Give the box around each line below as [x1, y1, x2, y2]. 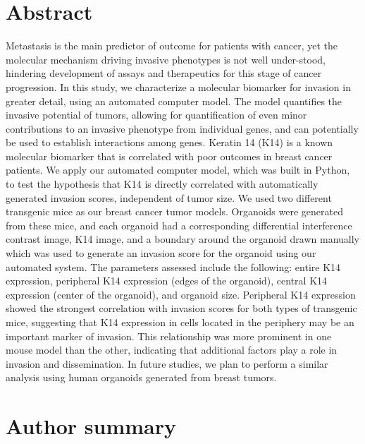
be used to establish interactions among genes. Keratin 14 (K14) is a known [6, 135, 333, 150]
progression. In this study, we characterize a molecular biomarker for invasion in [6, 79, 351, 94]
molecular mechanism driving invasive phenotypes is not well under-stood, [6, 52, 326, 66]
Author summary [6, 412, 177, 440]
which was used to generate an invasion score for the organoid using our [6, 246, 316, 260]
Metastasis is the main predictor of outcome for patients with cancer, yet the [6, 38, 338, 53]
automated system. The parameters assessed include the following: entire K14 [6, 259, 341, 274]
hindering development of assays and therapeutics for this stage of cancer [6, 66, 322, 80]
